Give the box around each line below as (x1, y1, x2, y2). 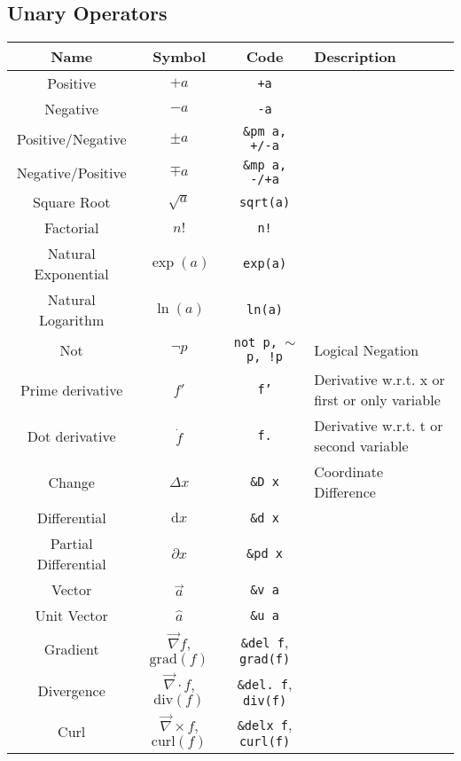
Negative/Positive (16, 161, 127, 183)
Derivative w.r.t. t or (314, 415, 443, 436)
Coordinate (314, 461, 384, 482)
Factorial (43, 217, 99, 239)
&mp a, (243, 158, 287, 173)
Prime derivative (20, 379, 123, 400)
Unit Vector (35, 605, 108, 626)
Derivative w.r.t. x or (314, 369, 445, 390)
